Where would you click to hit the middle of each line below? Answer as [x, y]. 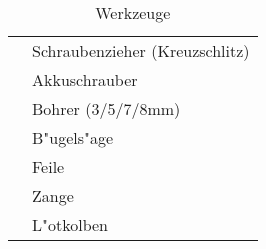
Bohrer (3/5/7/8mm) [106, 108]
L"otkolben [70, 224]
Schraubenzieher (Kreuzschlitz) [141, 50]
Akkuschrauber [85, 79]
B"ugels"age [73, 137]
